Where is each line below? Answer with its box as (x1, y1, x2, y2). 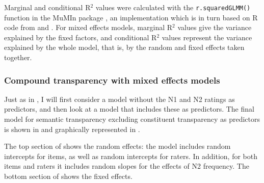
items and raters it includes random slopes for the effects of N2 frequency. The (4, 161, 249, 171)
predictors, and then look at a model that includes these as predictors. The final (4, 103, 254, 114)
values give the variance (177, 22, 252, 33)
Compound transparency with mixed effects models (4, 73, 220, 86)
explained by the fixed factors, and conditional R (4, 32, 157, 42)
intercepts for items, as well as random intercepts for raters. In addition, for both (4, 150, 257, 161)
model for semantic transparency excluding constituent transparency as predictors (4, 114, 260, 124)
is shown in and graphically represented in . (4, 123, 140, 134)
